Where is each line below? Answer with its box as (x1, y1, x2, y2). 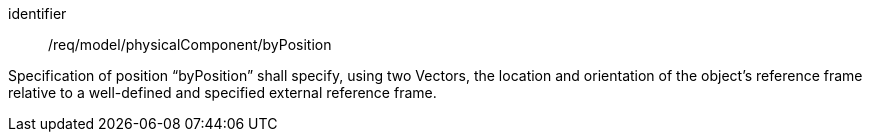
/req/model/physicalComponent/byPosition (48, 36, 332, 53)
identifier (8, 5, 67, 22)
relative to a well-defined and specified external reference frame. (8, 84, 437, 101)
